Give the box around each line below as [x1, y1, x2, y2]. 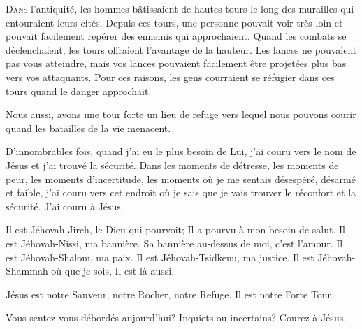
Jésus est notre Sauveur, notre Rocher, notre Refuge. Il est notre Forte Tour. [6, 286, 334, 301]
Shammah [6, 263, 48, 278]
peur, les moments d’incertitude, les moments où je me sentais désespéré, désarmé [6, 171, 356, 186]
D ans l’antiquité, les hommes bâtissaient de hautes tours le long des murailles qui [6, 1, 354, 15]
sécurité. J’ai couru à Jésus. [6, 198, 124, 213]
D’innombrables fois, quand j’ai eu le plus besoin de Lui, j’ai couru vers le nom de [6, 144, 356, 159]
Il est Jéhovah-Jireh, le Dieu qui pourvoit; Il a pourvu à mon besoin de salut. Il [6, 222, 345, 237]
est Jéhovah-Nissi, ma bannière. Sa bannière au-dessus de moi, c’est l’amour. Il [6, 235, 343, 250]
